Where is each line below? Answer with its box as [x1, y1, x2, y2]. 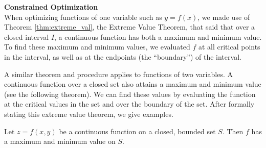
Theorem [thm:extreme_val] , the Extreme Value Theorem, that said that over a [4, 21, 255, 32]
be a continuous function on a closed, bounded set [59, 126, 216, 136]
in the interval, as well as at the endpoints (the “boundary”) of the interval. [4, 51, 241, 62]
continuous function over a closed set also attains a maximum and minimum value [4, 79, 261, 89]
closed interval [4, 31, 49, 42]
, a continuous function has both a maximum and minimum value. [54, 31, 262, 42]
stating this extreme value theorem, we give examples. [4, 108, 173, 119]
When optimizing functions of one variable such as [4, 11, 162, 22]
